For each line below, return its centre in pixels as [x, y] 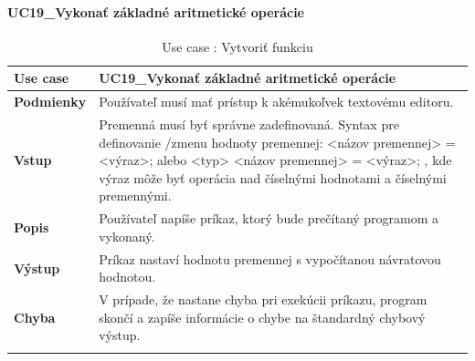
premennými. [135, 196]
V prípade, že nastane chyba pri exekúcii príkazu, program [263, 299]
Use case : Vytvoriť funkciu [237, 46]
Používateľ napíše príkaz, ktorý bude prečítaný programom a [269, 218]
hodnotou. [127, 277]
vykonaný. [127, 236]
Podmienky [50, 102]
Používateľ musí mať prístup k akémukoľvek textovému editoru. [276, 102]
